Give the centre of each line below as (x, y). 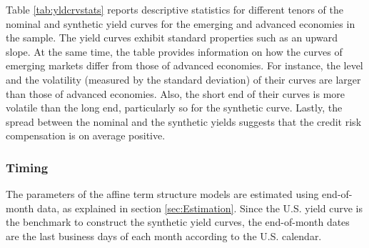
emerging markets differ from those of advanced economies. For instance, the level (184, 65)
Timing (27, 167)
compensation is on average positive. (86, 135)
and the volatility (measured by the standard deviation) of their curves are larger (183, 79)
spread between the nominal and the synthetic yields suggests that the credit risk (184, 121)
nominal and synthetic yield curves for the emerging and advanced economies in (181, 23)
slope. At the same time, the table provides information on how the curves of (174, 51)
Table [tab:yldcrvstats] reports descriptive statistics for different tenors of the (175, 9)
